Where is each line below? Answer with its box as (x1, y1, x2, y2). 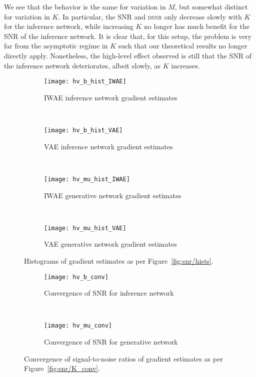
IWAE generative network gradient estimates (44, 190, 181, 200)
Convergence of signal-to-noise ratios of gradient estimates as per (24, 353, 223, 364)
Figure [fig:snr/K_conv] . (24, 363, 100, 374)
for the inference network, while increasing (4, 21, 133, 31)
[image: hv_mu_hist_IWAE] (44, 175, 130, 183)
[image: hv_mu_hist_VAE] (44, 224, 126, 232)
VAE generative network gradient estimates (44, 239, 177, 249)
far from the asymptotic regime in (4, 40, 108, 51)
